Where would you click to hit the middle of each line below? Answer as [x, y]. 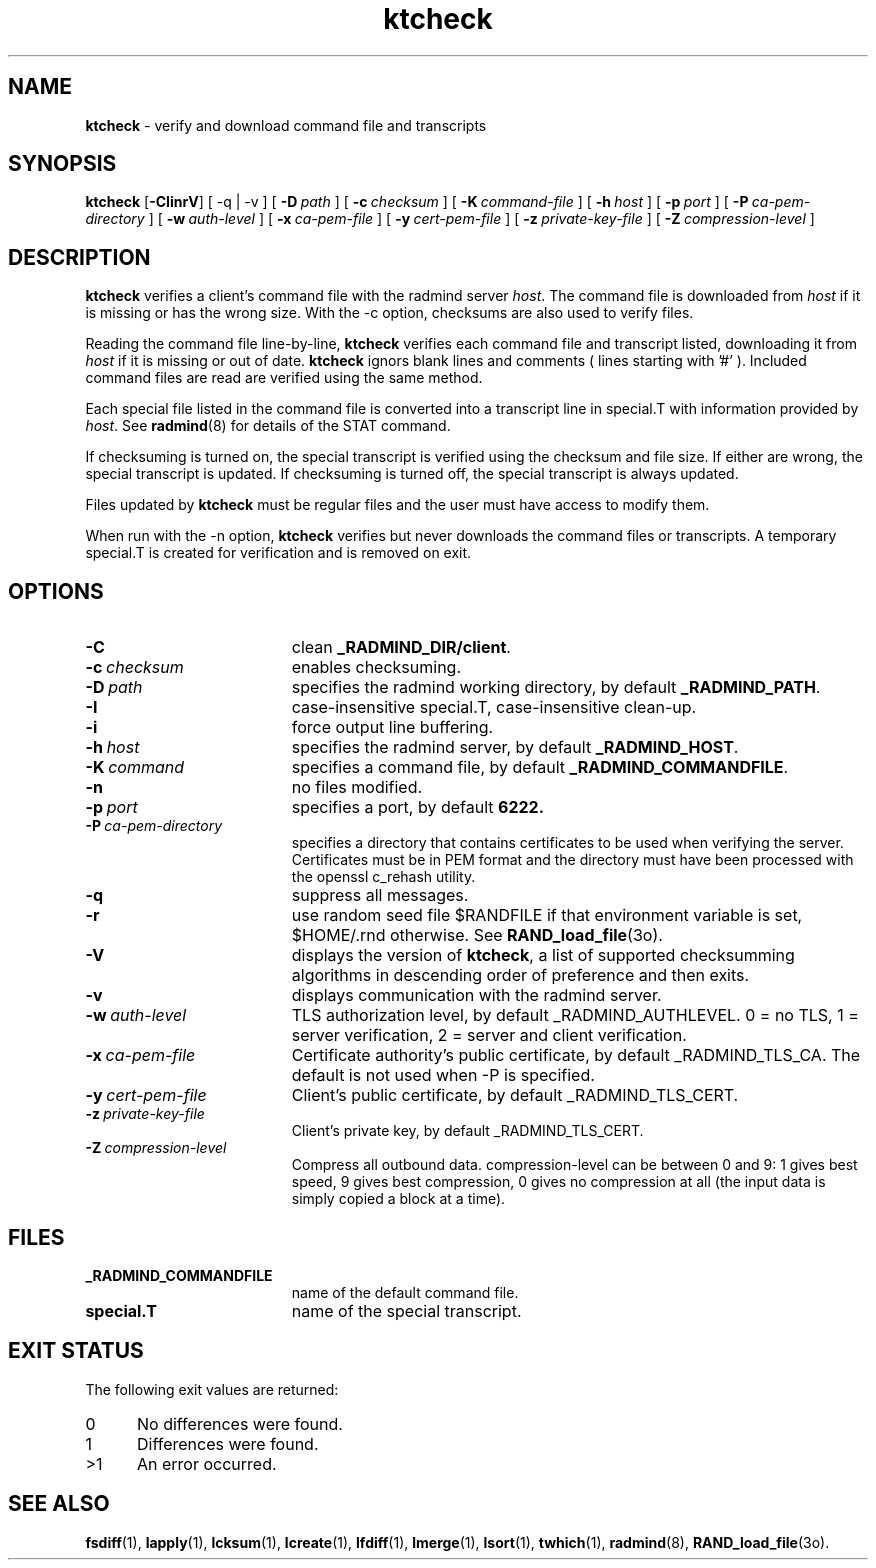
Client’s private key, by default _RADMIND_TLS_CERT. [467, 1131]
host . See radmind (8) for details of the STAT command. [268, 426]
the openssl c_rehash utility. [383, 877]
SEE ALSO [59, 1504]
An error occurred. [206, 1463]
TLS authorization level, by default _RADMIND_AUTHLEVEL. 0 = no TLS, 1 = [575, 1015]
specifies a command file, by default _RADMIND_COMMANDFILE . [540, 767]
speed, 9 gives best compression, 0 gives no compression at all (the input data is [558, 1182]
